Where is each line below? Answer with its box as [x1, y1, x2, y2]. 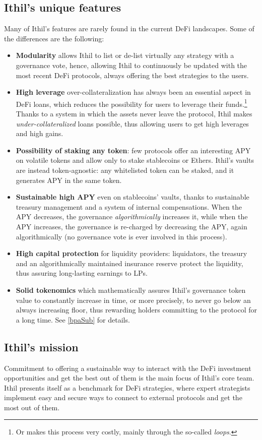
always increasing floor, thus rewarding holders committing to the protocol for [16, 304, 257, 315]
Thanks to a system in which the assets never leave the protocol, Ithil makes [16, 108, 252, 119]
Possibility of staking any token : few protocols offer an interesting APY [16, 145, 251, 155]
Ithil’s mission [4, 339, 79, 354]
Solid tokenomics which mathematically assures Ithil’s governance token [16, 284, 246, 295]
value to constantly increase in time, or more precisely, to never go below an [16, 294, 251, 305]
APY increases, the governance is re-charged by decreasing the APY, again [16, 221, 247, 231]
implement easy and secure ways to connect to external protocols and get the [4, 392, 242, 403]
